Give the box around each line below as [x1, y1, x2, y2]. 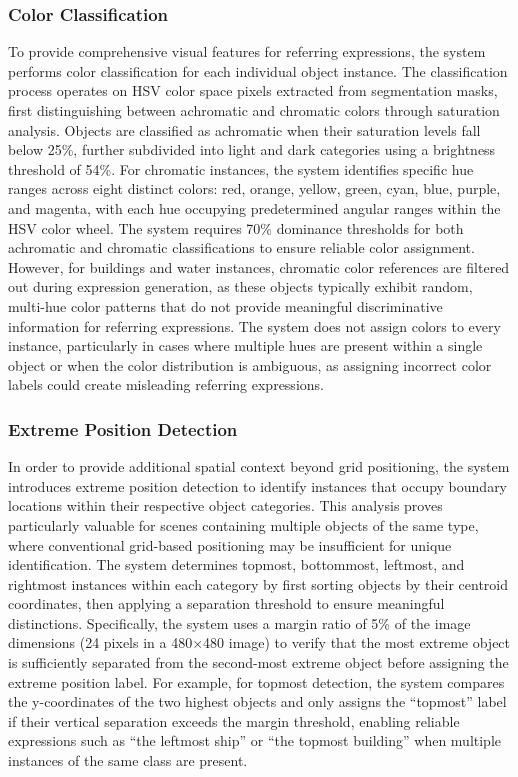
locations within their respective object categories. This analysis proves [8, 495, 443, 516]
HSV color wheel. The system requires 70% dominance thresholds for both [8, 217, 464, 238]
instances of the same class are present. [8, 750, 248, 771]
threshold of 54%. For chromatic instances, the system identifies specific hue [8, 158, 474, 179]
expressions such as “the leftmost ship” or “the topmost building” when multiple [8, 730, 502, 751]
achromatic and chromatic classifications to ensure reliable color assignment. [8, 237, 475, 258]
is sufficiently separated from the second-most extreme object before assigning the [8, 652, 509, 673]
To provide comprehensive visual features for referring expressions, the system [8, 41, 486, 62]
